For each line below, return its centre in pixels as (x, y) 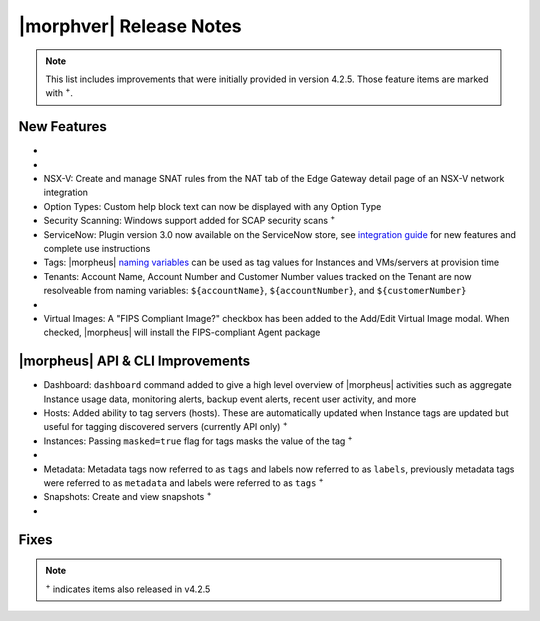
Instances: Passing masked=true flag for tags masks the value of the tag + (198, 440)
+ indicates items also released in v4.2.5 (128, 588)
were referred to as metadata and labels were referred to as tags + (183, 482)
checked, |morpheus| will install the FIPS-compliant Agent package (182, 332)
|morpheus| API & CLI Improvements (134, 361)
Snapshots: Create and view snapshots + (127, 496)
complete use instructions (97, 248)
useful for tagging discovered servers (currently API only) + (166, 426)
